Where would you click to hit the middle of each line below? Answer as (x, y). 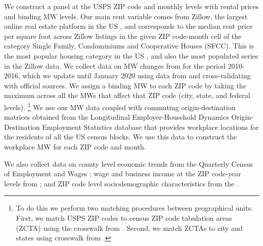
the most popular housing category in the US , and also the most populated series (131, 55)
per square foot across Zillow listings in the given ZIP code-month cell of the (123, 36)
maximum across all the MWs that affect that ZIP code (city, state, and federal (127, 95)
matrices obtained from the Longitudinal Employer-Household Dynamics (117, 117)
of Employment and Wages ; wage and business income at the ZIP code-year (123, 174)
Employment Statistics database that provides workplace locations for (150, 127)
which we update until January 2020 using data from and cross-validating (137, 76)
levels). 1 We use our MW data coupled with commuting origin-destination (120, 106)
